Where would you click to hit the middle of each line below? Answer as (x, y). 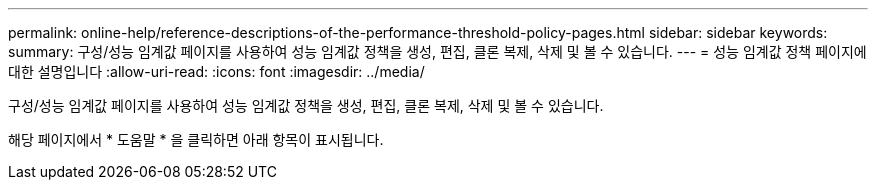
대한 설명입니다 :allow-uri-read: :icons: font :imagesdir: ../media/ (216, 71)
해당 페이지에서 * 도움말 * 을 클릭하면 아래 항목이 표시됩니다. (196, 139)
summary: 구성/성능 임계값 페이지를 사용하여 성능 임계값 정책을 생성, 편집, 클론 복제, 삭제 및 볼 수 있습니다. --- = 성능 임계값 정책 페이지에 (437, 51)
